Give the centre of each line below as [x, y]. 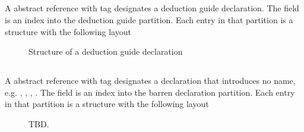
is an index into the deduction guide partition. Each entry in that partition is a [149, 19]
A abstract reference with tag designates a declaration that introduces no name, [150, 81]
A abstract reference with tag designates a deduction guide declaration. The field [152, 8]
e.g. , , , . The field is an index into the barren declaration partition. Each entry [150, 92]
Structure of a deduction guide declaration [106, 51]
